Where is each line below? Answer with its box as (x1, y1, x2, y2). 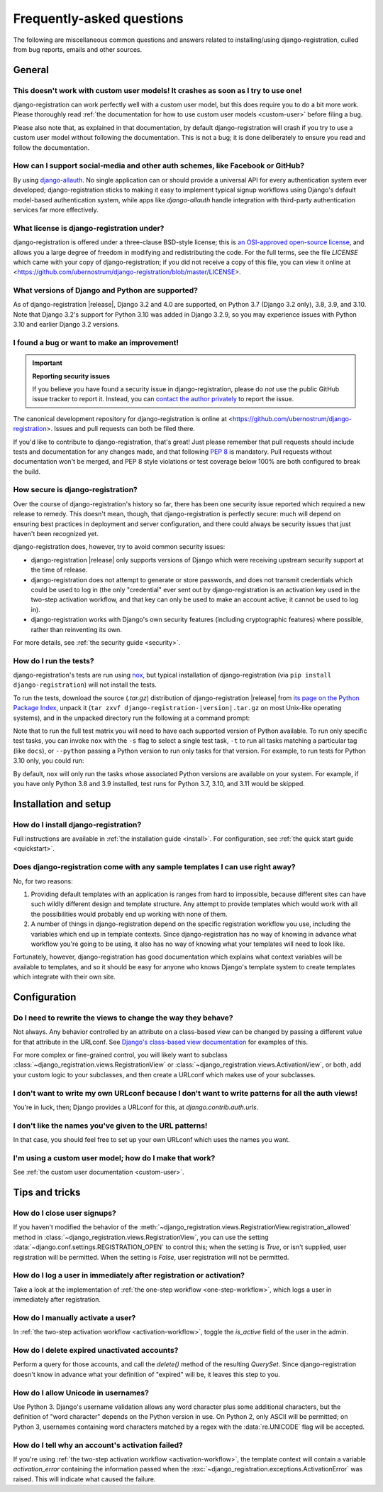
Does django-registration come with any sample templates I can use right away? (13, 862, 296, 872)
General (13, 64, 50, 76)
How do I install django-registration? (13, 819, 142, 829)
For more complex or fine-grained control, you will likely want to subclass (13, 1051, 228, 1060)
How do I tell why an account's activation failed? (13, 1440, 184, 1450)
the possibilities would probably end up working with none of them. (30, 910, 228, 918)
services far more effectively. (13, 205, 99, 214)
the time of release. (30, 565, 88, 575)
